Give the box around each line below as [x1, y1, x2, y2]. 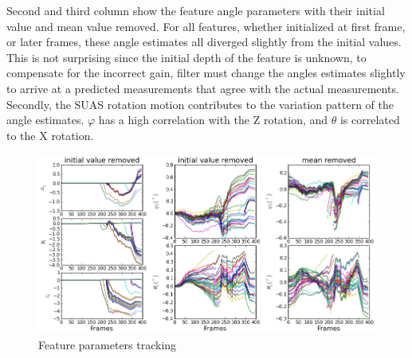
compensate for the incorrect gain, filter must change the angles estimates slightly [6, 64, 406, 81]
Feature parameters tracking [38, 336, 177, 352]
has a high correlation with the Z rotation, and [98, 111, 328, 128]
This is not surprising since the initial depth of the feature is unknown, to [6, 49, 367, 65]
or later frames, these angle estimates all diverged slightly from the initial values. [6, 33, 402, 50]
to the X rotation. [6, 126, 94, 143]
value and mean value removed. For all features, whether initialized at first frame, [6, 18, 406, 34]
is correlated [339, 111, 400, 128]
